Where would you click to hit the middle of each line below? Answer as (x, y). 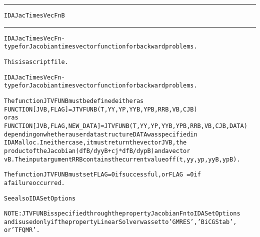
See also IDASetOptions (40, 198)
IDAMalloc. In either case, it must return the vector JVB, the (95, 143)
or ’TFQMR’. (22, 230)
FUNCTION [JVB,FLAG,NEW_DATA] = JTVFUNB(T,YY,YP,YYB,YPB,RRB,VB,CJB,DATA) (126, 126)
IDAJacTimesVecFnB (34, 15)
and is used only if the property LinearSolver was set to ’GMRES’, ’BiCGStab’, (120, 222)
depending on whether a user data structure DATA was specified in (101, 134)
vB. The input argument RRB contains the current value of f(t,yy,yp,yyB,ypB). (122, 159)
